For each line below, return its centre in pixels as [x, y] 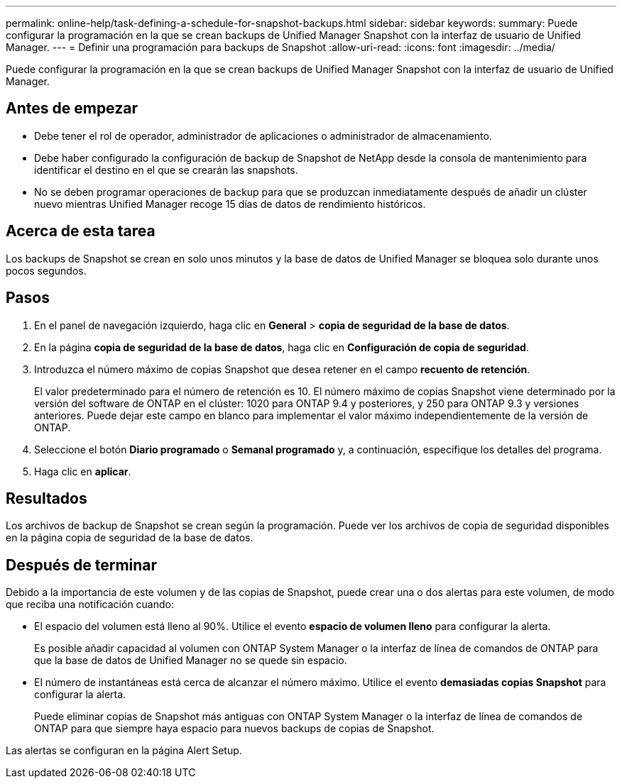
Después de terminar [82, 565]
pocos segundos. [46, 270]
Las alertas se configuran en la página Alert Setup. [124, 751]
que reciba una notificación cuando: [90, 604]
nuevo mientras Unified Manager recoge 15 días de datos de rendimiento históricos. [230, 204]
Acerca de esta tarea [81, 231]
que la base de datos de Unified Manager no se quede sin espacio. [191, 661]
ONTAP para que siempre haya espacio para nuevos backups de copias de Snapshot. [234, 729]
